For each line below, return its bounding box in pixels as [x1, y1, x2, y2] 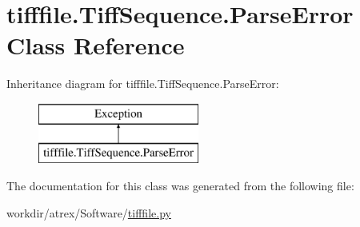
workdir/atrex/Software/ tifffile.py [6, 204, 171, 221]
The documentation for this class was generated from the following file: [6, 177, 354, 194]
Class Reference [6, 29, 185, 62]
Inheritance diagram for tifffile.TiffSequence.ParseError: [6, 75, 279, 92]
